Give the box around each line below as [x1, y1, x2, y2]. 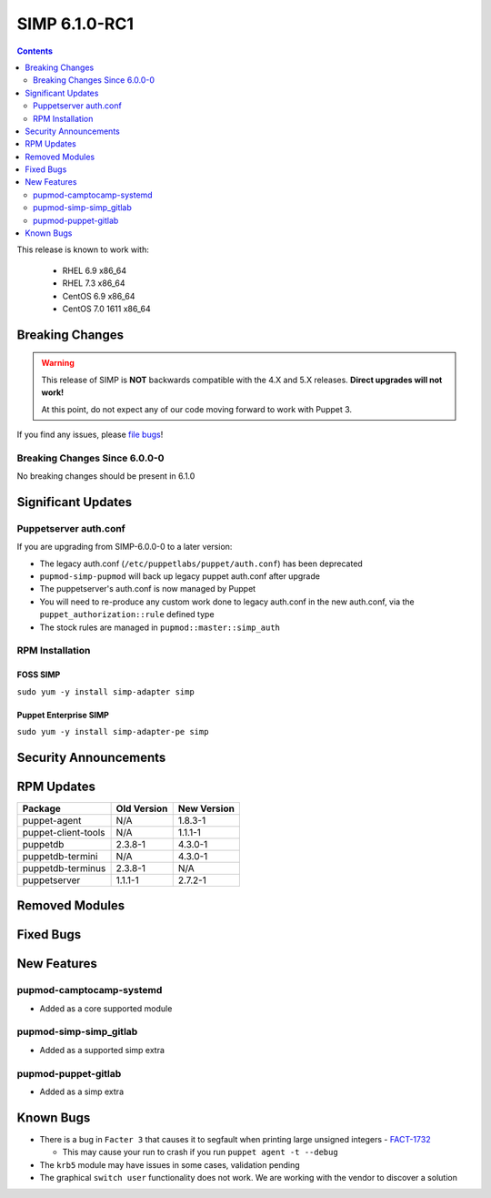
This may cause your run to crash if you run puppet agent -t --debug [62, 1147, 338, 1158]
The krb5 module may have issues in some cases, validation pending [39, 1159, 300, 1170]
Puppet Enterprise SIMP [16, 709, 109, 720]
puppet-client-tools [22, 826, 105, 838]
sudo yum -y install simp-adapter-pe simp [16, 726, 209, 736]
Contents [16, 46, 54, 56]
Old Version [115, 802, 168, 815]
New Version [177, 802, 235, 815]
